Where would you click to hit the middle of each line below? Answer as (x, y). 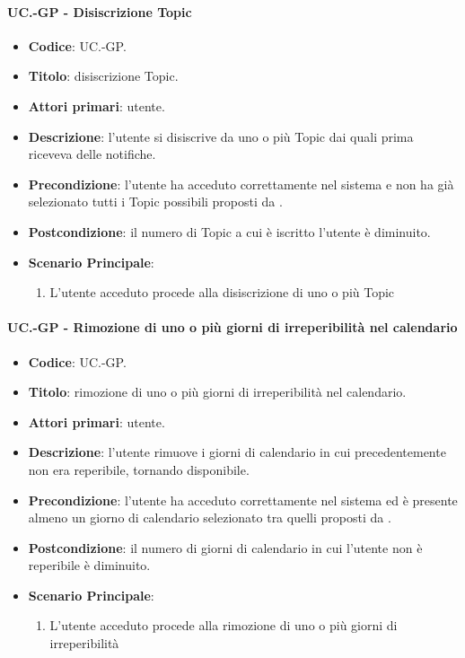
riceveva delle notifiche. (92, 154)
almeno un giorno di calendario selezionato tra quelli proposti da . (210, 518)
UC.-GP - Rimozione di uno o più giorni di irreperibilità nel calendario (232, 327)
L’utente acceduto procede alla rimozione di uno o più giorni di (224, 625)
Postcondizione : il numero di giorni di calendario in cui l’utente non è (225, 547)
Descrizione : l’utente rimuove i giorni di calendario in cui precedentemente (237, 452)
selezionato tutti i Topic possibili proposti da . (155, 202)
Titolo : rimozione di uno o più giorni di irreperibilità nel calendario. (217, 392)
